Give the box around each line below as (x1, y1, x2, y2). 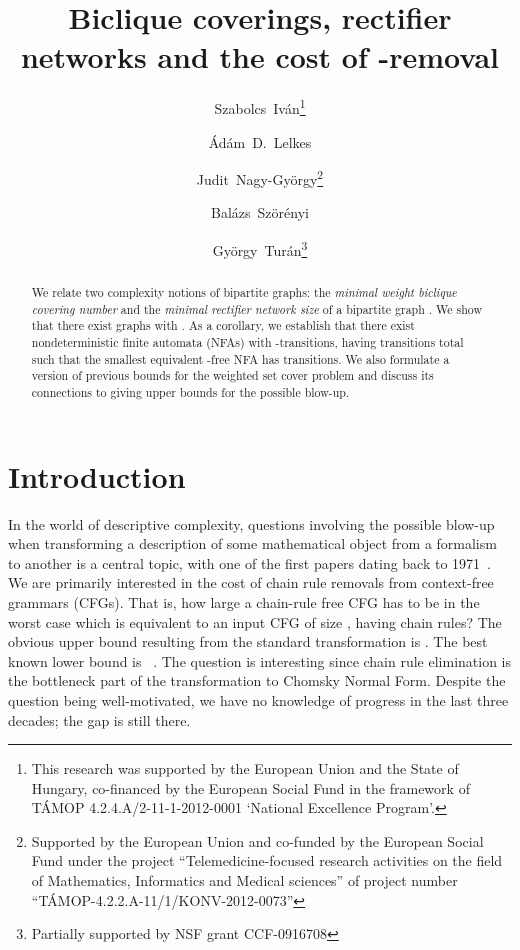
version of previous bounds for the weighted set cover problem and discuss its (31, 367, 434, 384)
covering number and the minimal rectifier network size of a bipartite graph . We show (31, 300, 483, 317)
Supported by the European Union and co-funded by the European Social (31, 830, 484, 851)
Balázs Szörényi (211, 202, 309, 223)
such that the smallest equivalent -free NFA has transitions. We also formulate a (31, 350, 450, 367)
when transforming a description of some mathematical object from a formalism (8, 533, 497, 554)
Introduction (8, 455, 186, 496)
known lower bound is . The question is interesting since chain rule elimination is (8, 650, 512, 671)
